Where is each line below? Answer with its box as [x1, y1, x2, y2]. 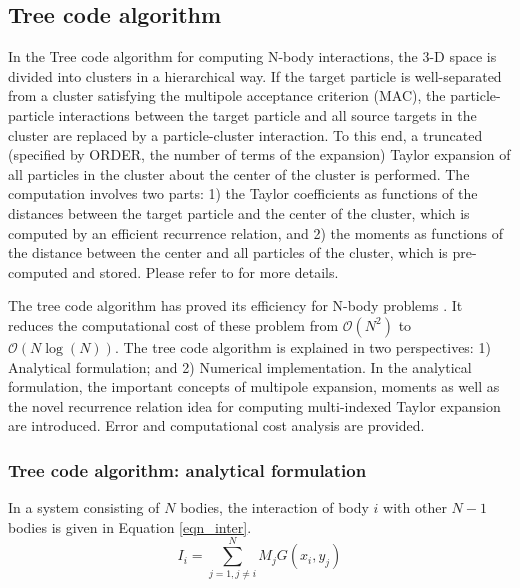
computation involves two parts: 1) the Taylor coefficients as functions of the [8, 183, 478, 204]
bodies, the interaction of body [180, 497, 369, 518]
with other [383, 497, 447, 518]
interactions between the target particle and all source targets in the [58, 104, 477, 125]
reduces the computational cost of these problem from [8, 314, 339, 335]
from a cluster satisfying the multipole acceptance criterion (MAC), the [8, 85, 446, 106]
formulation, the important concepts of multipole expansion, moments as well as [8, 376, 500, 397]
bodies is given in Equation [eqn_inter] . [8, 516, 252, 537]
